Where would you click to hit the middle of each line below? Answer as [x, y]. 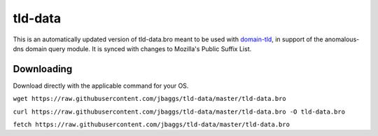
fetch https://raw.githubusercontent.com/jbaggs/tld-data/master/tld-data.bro [152, 125]
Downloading [43, 69]
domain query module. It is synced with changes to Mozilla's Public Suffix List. [139, 48]
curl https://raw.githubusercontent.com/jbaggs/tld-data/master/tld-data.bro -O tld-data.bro [179, 111]
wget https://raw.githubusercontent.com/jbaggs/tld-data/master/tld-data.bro [149, 99]
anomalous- [342, 39]
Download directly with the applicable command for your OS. [101, 86]
